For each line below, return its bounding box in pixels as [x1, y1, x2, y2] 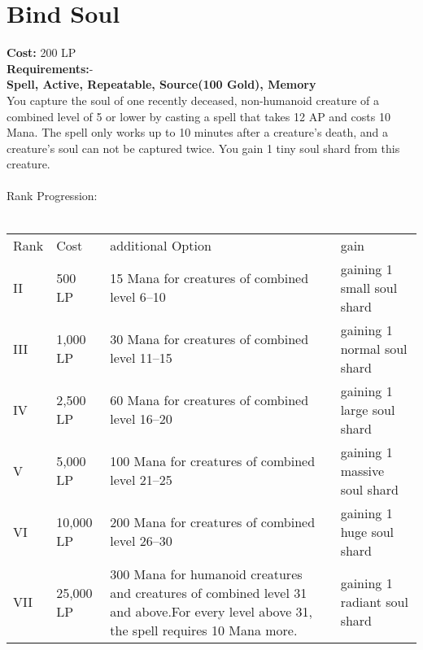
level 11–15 [110, 348, 172, 368]
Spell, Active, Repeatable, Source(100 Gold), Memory [7, 76, 316, 93]
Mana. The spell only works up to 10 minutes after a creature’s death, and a [7, 124, 389, 141]
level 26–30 [110, 531, 172, 551]
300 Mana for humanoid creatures [110, 564, 303, 583]
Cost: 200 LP [7, 44, 76, 61]
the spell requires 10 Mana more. [110, 620, 298, 639]
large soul [340, 399, 395, 419]
